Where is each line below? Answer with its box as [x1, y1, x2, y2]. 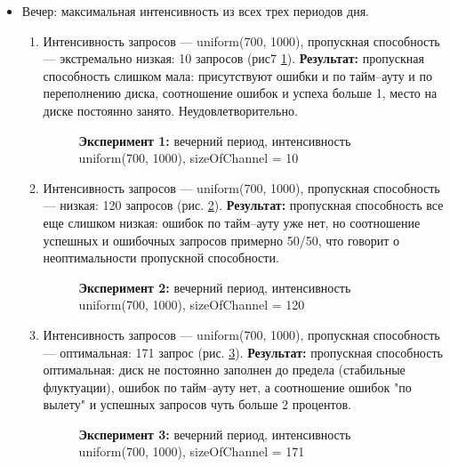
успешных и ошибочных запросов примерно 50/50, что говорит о [43, 230, 400, 249]
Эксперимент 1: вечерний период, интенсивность [78, 131, 351, 149]
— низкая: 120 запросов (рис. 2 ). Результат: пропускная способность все [43, 196, 444, 214]
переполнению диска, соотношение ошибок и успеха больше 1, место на [43, 84, 438, 102]
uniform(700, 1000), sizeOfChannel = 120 [78, 295, 305, 314]
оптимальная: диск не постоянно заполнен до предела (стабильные [43, 360, 406, 379]
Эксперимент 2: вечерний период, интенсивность [78, 278, 351, 296]
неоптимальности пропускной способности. [43, 248, 279, 267]
